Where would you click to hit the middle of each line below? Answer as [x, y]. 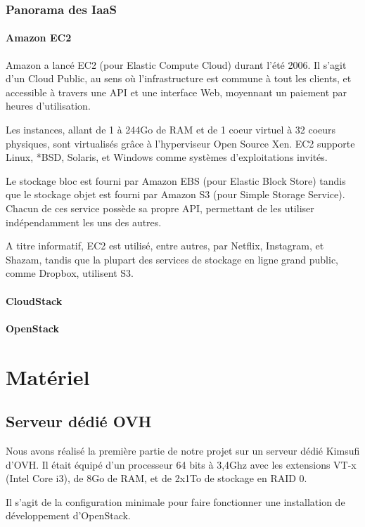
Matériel [48, 376]
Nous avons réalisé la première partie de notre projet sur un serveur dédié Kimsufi [183, 450]
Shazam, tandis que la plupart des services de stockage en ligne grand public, [172, 259]
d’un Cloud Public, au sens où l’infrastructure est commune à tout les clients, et [179, 78]
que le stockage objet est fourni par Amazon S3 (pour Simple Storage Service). [175, 194]
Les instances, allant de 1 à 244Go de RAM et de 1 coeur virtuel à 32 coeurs [171, 130]
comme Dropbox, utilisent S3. [70, 273]
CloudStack [34, 300]
